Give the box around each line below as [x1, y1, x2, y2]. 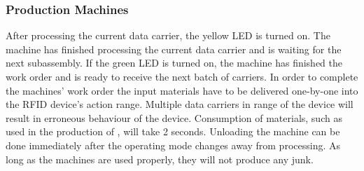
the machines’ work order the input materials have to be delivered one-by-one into [6, 83, 358, 97]
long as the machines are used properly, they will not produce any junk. [6, 151, 314, 166]
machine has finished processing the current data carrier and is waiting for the [6, 41, 342, 56]
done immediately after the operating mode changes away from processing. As [6, 137, 340, 152]
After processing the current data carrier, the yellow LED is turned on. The [6, 28, 330, 43]
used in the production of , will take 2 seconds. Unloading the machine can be [6, 124, 340, 139]
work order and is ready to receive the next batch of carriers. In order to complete [6, 69, 358, 83]
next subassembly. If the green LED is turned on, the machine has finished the [6, 55, 343, 70]
